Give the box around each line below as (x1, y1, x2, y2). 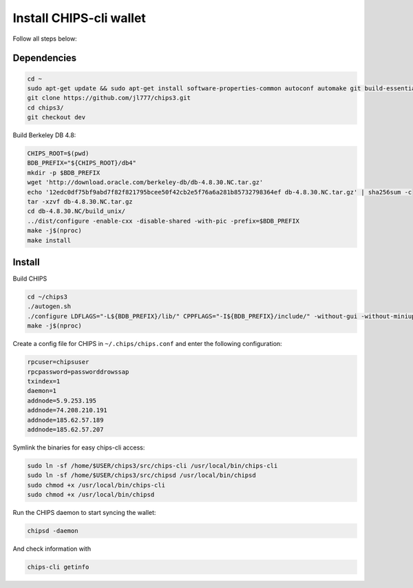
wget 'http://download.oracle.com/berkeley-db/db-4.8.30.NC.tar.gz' (27, 179, 264, 186)
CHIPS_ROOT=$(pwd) (27, 150, 89, 158)
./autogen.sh (27, 303, 72, 310)
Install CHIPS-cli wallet (12, 10, 146, 26)
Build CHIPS (12, 274, 47, 283)
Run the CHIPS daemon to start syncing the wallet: (12, 509, 156, 517)
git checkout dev (27, 114, 86, 121)
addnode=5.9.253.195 (27, 396, 96, 405)
